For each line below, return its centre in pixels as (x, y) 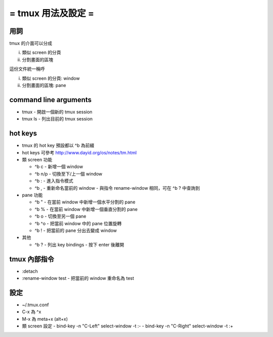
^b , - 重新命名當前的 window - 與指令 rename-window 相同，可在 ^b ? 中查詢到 (117, 188)
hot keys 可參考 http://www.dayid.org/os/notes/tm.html (79, 152)
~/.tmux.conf (35, 305)
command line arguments (51, 99)
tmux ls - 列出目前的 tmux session (57, 119)
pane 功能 (32, 195)
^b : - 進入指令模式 (54, 181)
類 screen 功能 (37, 160)
